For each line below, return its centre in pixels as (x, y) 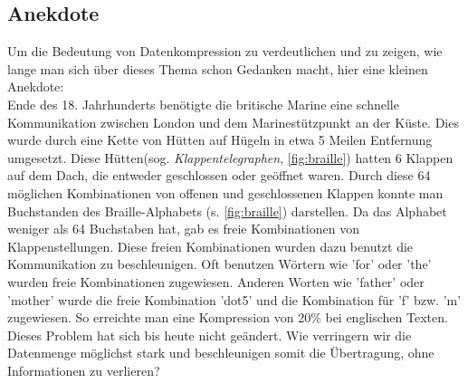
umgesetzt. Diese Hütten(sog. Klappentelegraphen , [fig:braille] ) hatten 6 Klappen (230, 157)
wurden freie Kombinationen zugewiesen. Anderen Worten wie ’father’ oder (216, 281)
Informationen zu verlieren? (84, 370)
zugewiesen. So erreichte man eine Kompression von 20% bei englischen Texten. (228, 317)
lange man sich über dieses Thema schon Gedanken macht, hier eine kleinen (218, 68)
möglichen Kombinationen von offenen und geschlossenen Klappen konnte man (225, 192)
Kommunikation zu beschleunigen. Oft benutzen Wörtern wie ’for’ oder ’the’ (220, 264)
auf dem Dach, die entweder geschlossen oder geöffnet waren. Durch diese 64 (219, 175)
